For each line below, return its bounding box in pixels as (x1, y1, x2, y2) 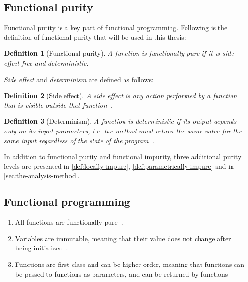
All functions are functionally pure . (15, 217, 123, 227)
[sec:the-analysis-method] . (4, 170, 80, 181)
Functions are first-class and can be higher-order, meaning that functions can (15, 259, 244, 269)
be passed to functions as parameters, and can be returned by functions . (15, 268, 233, 279)
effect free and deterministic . (4, 57, 89, 67)
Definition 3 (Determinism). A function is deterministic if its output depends (4, 116, 237, 126)
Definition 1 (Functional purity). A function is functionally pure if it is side (4, 48, 234, 58)
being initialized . (15, 243, 68, 253)
